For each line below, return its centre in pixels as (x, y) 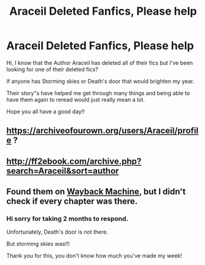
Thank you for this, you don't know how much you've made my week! (94, 256)
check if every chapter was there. (72, 202)
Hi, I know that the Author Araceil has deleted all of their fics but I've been (100, 63)
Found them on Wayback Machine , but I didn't (96, 192)
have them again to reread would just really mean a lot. (76, 99)
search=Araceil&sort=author (63, 171)
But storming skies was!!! (38, 244)
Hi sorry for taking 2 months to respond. (68, 219)
